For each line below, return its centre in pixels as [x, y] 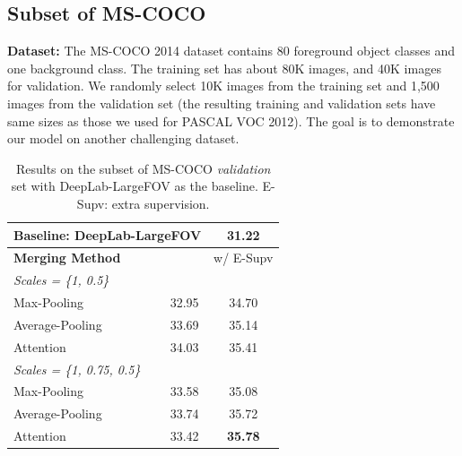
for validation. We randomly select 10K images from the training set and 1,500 [223, 86]
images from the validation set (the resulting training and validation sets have [222, 103]
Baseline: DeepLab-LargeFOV [108, 234]
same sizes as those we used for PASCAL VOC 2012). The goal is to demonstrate [231, 120]
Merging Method [67, 258]
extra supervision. [161, 203]
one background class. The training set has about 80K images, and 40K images [224, 68]
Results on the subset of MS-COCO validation [143, 168]
